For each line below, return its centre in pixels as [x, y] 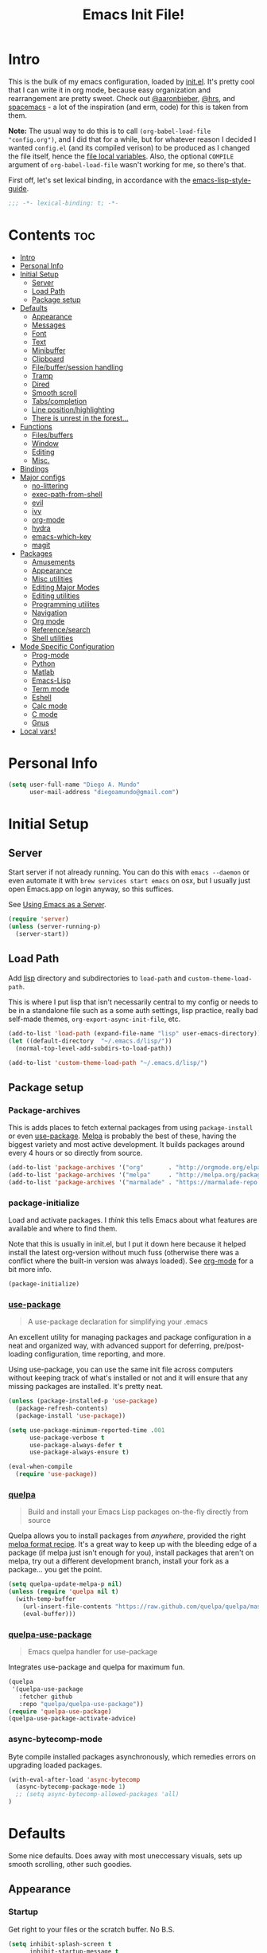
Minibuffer [48, 350]
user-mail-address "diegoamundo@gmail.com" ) [104, 792]
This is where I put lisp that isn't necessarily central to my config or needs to [133, 1002]
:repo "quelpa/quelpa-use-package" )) [81, 1704]
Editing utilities [56, 596]
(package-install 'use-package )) [71, 1415]
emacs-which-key [61, 536]
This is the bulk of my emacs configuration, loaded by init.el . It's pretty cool [132, 81]
